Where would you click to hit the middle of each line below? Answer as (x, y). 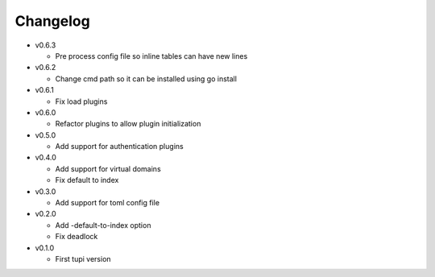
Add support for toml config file (108, 203)
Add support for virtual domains (108, 168)
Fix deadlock (77, 237)
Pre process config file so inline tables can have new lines (151, 56)
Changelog (52, 21)
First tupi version (83, 258)
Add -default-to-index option (103, 225)
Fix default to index (87, 180)
